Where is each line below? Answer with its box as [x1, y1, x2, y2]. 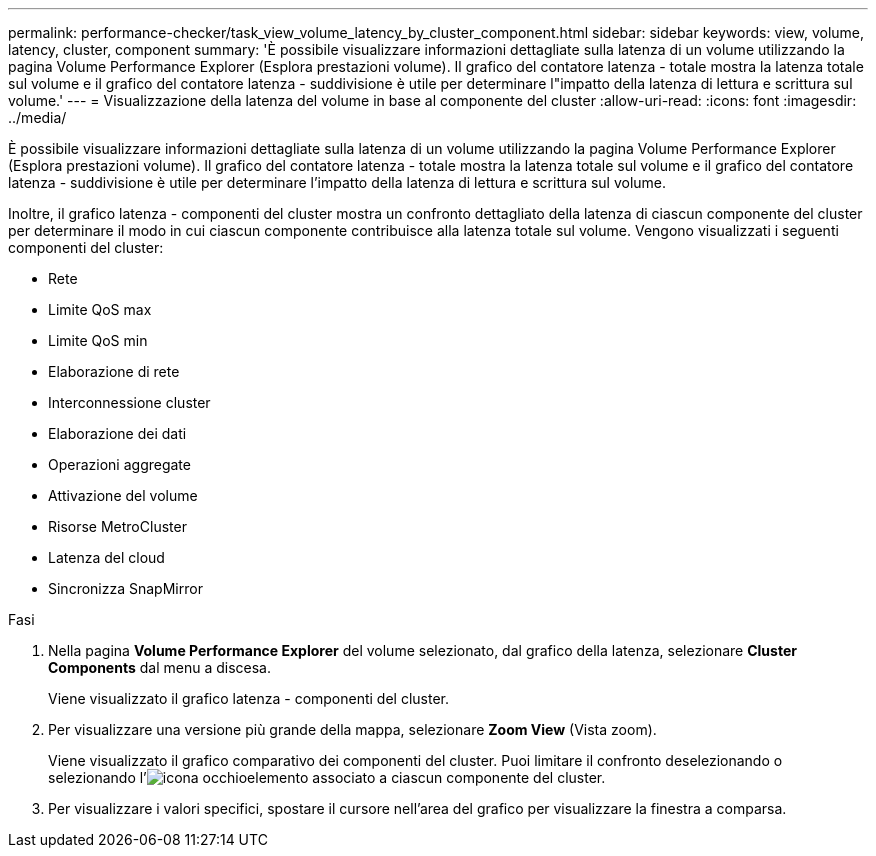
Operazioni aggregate [48, 456, 191, 473]
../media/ [8, 109, 67, 126]
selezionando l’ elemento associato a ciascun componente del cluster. [48, 769, 606, 786]
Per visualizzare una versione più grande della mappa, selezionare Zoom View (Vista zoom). [48, 721, 657, 738]
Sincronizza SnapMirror [48, 580, 203, 597]
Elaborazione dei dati [48, 425, 187, 442]
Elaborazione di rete [48, 363, 180, 380]
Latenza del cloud [48, 549, 165, 566]
